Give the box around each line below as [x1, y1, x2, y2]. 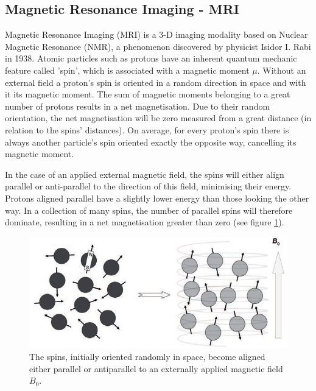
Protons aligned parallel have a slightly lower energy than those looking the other [5, 191, 309, 204]
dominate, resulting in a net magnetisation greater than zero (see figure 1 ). [5, 216, 284, 228]
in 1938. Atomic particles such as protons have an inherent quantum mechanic [5, 52, 297, 65]
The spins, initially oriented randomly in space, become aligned [29, 350, 265, 363]
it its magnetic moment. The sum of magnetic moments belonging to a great [5, 88, 290, 100]
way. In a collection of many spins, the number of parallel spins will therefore [5, 203, 293, 216]
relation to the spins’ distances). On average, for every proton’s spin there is [5, 123, 289, 136]
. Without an [257, 63, 306, 76]
